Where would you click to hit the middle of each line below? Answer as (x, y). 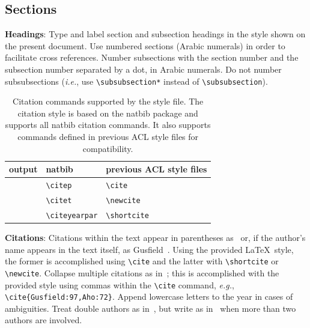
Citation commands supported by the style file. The (108, 101)
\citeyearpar (72, 215)
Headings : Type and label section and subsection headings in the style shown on (155, 34)
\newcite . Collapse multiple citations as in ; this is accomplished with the (142, 272)
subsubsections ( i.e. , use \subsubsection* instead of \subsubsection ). (136, 81)
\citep (59, 186)
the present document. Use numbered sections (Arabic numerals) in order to (145, 45)
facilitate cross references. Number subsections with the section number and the (152, 57)
